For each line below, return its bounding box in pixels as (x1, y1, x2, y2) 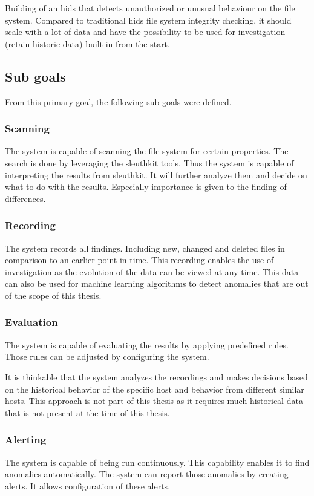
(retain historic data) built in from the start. (5, 37, 170, 50)
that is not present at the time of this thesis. (5, 406, 170, 419)
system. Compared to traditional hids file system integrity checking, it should (5, 13, 292, 26)
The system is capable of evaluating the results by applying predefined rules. (5, 338, 289, 351)
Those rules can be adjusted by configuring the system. (5, 350, 209, 363)
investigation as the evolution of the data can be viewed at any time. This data (5, 265, 299, 278)
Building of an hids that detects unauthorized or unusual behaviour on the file (5, 2, 295, 14)
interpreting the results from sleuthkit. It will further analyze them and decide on (5, 168, 307, 181)
